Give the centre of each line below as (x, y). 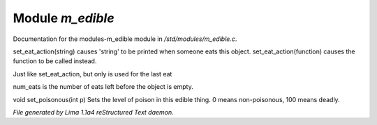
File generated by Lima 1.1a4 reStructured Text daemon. (93, 112)
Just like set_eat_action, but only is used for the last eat (93, 74)
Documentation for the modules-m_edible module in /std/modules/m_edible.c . (125, 39)
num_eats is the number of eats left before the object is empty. (103, 87)
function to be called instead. (55, 61)
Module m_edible (64, 18)
